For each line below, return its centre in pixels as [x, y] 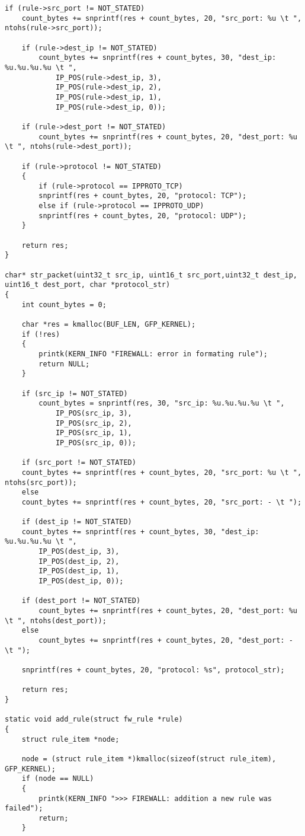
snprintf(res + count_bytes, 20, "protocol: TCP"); [143, 196]
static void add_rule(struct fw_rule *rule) [94, 719]
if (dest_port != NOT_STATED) [81, 601]
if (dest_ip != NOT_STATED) [77, 522]
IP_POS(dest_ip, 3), [79, 552]
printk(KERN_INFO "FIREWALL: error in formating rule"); [153, 354]
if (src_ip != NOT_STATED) [75, 393]
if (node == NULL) [58, 779]
